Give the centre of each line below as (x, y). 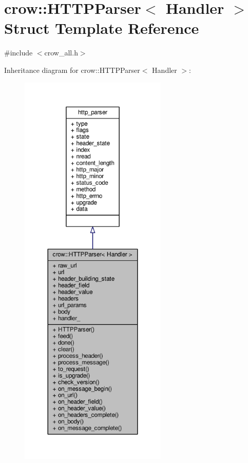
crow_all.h (61, 53)
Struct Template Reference (102, 28)
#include (18, 53)
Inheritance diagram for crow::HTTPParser (72, 70)
